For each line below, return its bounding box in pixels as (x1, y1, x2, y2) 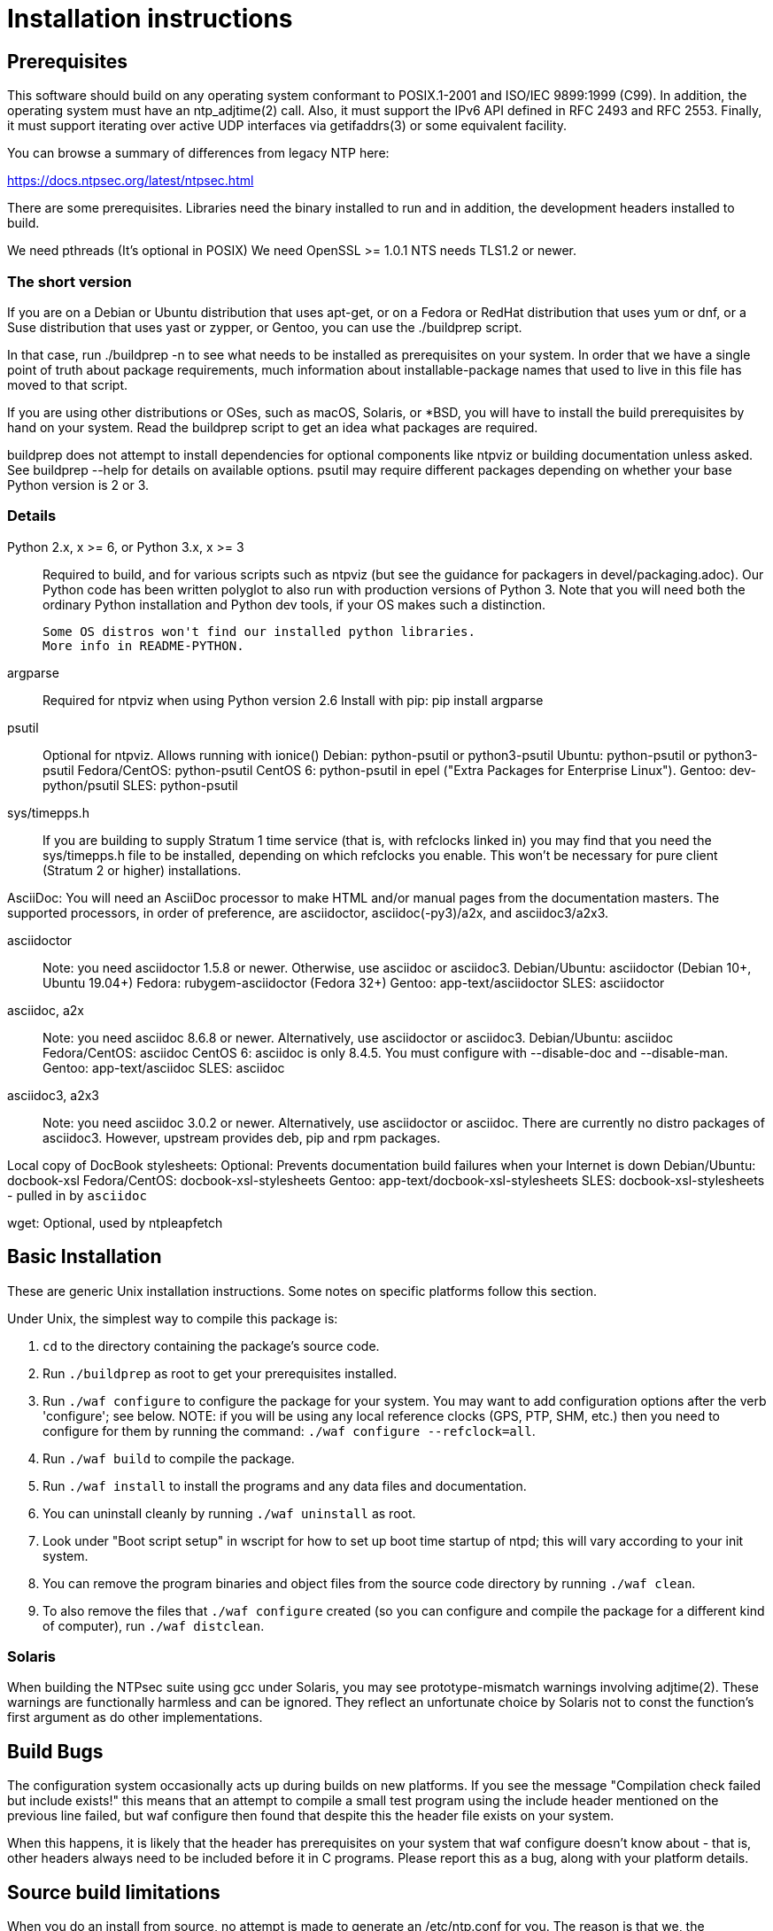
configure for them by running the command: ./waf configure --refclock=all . (43, 1423, 536, 1439)
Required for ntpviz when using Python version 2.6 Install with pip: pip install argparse (43, 692, 544, 708)
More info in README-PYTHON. (43, 638, 244, 653)
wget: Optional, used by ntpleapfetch (7, 1214, 223, 1230)
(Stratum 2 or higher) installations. (43, 862, 242, 878)
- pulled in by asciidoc (7, 1187, 147, 1203)
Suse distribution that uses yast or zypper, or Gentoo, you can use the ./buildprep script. (7, 319, 522, 335)
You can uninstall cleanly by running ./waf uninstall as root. (43, 1505, 416, 1521)
